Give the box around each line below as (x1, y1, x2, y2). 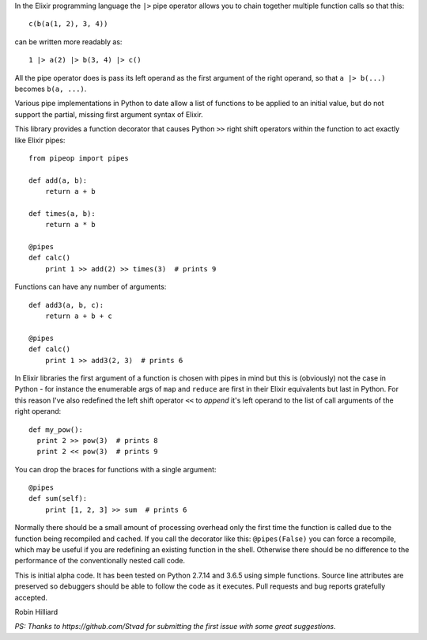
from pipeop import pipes (28, 153, 130, 162)
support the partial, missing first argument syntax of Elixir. (14, 109, 203, 119)
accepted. (14, 593, 47, 602)
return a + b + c (44, 311, 112, 320)
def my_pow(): (28, 425, 83, 434)
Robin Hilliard (14, 607, 59, 616)
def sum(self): (28, 494, 88, 503)
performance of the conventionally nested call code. (14, 556, 186, 566)
